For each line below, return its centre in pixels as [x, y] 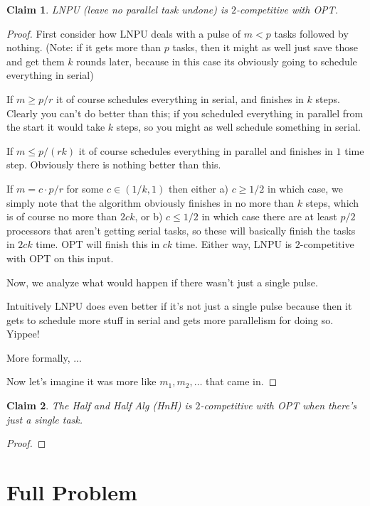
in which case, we [305, 188]
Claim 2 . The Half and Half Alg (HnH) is [99, 405]
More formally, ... [44, 357]
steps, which [332, 202]
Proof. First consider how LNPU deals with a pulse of [124, 33]
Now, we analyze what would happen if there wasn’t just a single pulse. [162, 282]
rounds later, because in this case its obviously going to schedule [217, 61]
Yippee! [23, 334]
